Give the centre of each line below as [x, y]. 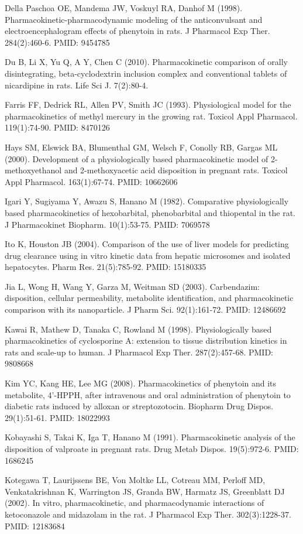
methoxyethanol [33, 170]
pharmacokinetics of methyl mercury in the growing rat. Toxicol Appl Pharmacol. [151, 116]
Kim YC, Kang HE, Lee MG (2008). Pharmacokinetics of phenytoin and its [141, 383]
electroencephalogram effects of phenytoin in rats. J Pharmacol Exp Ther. [137, 31]
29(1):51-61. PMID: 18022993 [57, 417]
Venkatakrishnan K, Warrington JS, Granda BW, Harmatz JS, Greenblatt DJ [145, 491]
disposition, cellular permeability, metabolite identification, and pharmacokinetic [149, 298]
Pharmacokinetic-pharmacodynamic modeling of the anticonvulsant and [134, 19]
